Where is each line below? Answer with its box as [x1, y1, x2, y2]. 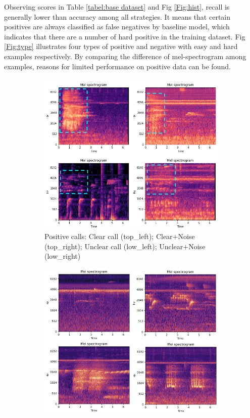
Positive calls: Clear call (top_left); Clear [44, 231, 173, 242]
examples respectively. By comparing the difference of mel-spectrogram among [4, 51, 246, 61]
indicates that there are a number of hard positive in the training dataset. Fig [4, 31, 245, 41]
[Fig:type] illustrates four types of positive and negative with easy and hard [4, 41, 238, 52]
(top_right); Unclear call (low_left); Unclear [44, 241, 183, 251]
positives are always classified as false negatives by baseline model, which [4, 21, 230, 32]
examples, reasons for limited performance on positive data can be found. [4, 61, 231, 71]
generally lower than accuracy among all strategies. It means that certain [4, 11, 230, 22]
